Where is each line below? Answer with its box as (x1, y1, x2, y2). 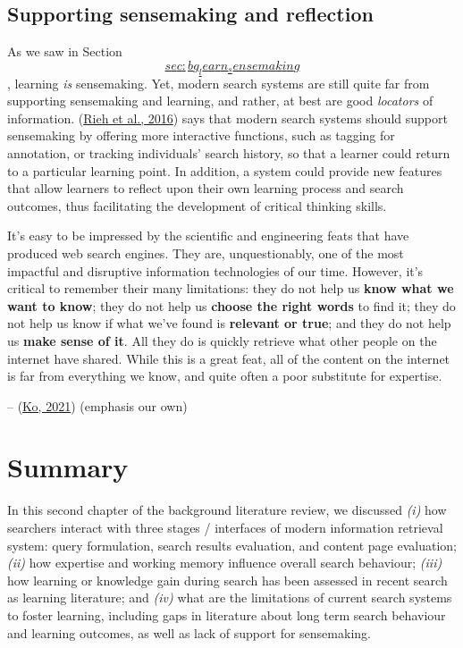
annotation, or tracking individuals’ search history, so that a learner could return (7, 143, 450, 162)
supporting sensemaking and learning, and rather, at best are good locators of (7, 91, 434, 110)
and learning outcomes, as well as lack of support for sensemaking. (7, 623, 371, 642)
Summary (7, 449, 129, 485)
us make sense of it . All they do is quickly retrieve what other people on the (7, 331, 437, 349)
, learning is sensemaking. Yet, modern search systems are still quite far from (7, 73, 430, 92)
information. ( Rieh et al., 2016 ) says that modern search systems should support (7, 108, 448, 127)
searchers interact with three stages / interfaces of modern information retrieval (7, 518, 443, 536)
